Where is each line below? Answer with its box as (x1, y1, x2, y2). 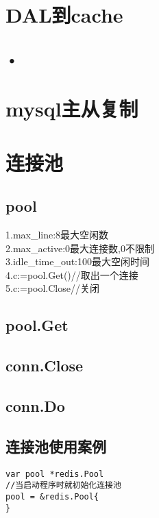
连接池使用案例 (5, 435, 106, 456)
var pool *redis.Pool (5, 469, 104, 479)
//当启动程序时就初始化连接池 (5, 480, 121, 491)
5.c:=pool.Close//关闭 (5, 281, 99, 295)
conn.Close (5, 355, 84, 376)
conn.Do (5, 395, 65, 417)
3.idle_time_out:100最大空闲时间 (5, 254, 150, 269)
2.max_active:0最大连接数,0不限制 (5, 241, 154, 255)
